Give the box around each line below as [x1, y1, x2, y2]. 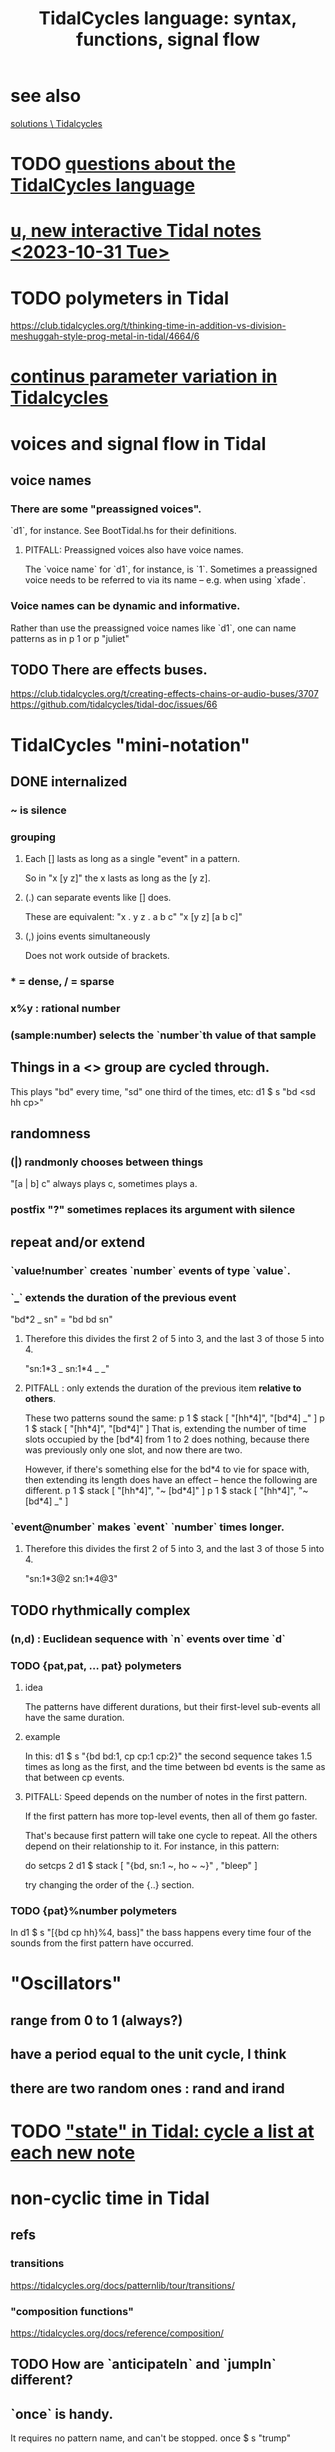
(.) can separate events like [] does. [24, 892, 172, 904]
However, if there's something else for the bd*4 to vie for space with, [24, 1463, 310, 1476]
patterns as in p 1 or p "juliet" [10, 632, 130, 644]
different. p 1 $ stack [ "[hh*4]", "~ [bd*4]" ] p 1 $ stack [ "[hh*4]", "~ [24, 1485, 309, 1497]
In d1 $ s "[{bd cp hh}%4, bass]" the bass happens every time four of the [10, 1927, 312, 1939]
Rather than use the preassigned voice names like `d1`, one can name [10, 622, 297, 634]
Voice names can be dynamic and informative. [10, 599, 241, 613]
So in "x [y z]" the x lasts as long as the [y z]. [24, 872, 211, 884]
